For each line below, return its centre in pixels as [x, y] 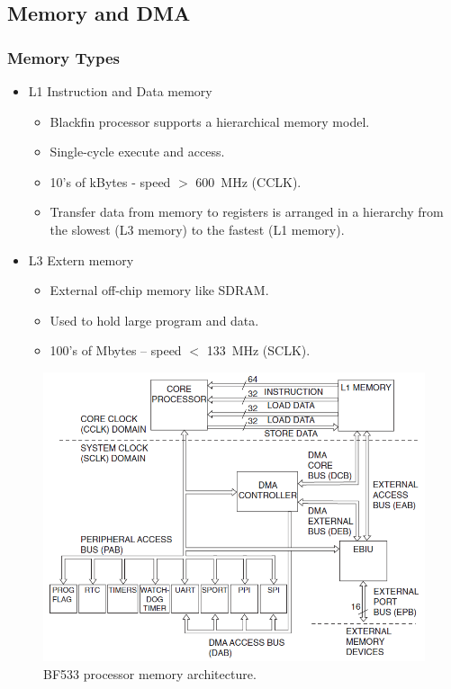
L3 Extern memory [81, 259]
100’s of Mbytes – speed [116, 350]
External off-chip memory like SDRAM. [159, 290]
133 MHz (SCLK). [258, 350]
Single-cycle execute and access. [137, 152]
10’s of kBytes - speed [110, 181]
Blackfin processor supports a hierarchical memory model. [210, 121]
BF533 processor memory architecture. [150, 673]
